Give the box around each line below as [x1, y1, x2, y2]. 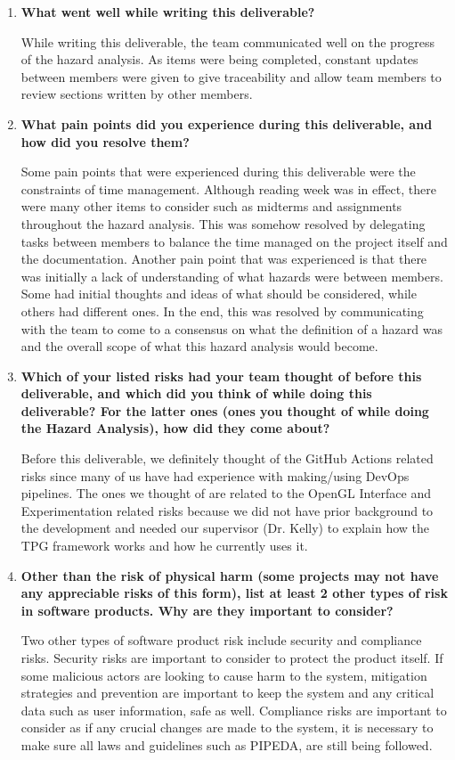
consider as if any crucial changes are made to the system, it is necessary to [20, 718, 434, 737]
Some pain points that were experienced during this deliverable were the [20, 162, 416, 181]
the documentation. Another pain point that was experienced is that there [20, 249, 427, 268]
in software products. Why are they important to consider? [20, 601, 394, 619]
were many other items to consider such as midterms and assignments [20, 197, 402, 216]
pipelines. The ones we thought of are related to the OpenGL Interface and [20, 484, 432, 503]
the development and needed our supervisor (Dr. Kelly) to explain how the [20, 519, 430, 537]
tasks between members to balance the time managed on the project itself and [20, 232, 448, 250]
